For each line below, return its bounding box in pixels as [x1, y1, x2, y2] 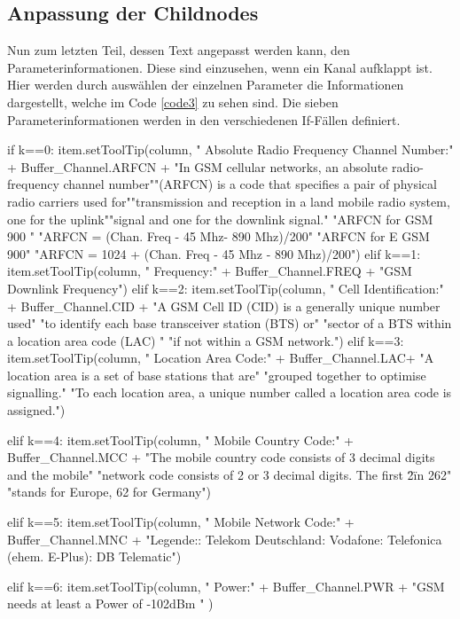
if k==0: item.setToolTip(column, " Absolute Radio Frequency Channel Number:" [7, 140, 454, 159]
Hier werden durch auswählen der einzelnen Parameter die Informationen [7, 75, 404, 94]
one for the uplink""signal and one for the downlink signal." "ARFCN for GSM [7, 209, 433, 228]
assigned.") [7, 401, 66, 419]
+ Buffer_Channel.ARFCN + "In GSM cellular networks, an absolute [7, 157, 388, 176]
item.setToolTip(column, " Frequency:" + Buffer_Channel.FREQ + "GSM [7, 262, 412, 280]
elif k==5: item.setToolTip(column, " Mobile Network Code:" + [7, 513, 355, 531]
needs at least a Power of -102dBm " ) [7, 594, 214, 613]
